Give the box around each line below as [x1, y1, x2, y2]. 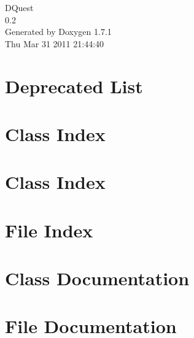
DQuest [5, 1, 34, 13]
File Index [5, 217, 93, 242]
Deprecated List [5, 73, 143, 98]
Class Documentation [5, 266, 190, 291]
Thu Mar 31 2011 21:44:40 [5, 37, 104, 50]
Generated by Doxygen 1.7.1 [5, 25, 112, 38]
